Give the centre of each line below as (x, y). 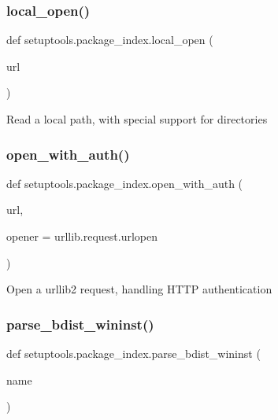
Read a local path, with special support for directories (137, 119)
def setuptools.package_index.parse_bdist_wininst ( (133, 353)
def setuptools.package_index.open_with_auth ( (125, 183)
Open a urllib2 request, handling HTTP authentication (139, 289)
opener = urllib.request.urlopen (82, 236)
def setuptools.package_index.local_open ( (110, 40)
